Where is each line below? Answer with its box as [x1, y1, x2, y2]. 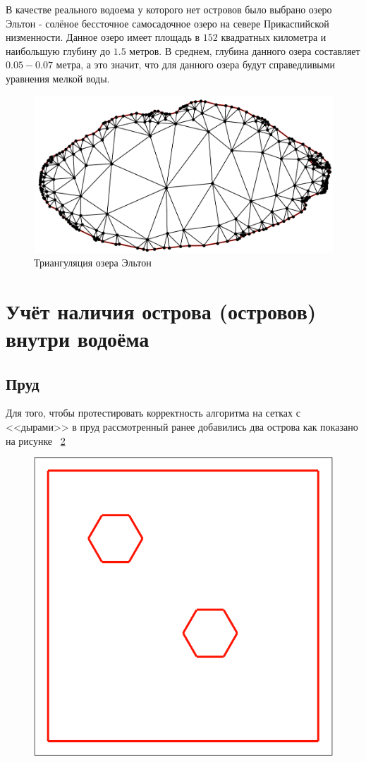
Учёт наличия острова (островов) [6, 296, 317, 325]
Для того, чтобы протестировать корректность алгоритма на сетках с [6, 405, 300, 420]
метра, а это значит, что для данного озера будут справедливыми [56, 57, 335, 72]
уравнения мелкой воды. [6, 70, 110, 85]
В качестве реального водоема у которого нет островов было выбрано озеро [6, 2, 332, 16]
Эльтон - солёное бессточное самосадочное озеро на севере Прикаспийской [6, 16, 329, 30]
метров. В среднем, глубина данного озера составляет [129, 43, 360, 58]
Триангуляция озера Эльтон [34, 255, 152, 270]
